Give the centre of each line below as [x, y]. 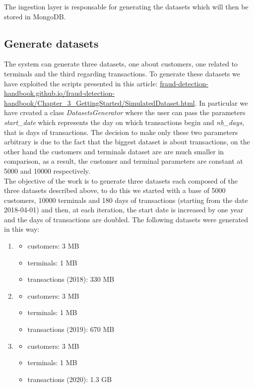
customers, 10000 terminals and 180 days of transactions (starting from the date [126, 200]
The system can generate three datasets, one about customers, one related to [121, 64]
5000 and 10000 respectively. [47, 170]
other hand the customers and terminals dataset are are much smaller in [114, 151]
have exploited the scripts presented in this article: [81, 83]
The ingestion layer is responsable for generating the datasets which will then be [126, 6]
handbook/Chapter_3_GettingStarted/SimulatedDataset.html [99, 102]
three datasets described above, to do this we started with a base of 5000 [115, 190]
